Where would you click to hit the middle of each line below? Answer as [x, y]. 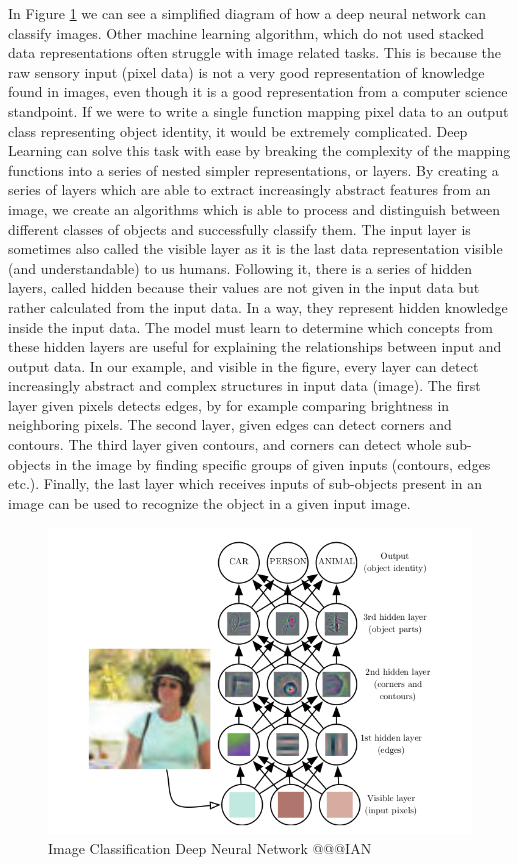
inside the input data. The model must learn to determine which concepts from [250, 326]
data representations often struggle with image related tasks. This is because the [255, 52]
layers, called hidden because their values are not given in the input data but [244, 287]
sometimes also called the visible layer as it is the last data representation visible [255, 248]
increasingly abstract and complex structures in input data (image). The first [244, 385]
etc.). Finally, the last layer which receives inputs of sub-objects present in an [245, 483]
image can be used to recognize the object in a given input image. [209, 502]
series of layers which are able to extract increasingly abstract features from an [249, 189]
